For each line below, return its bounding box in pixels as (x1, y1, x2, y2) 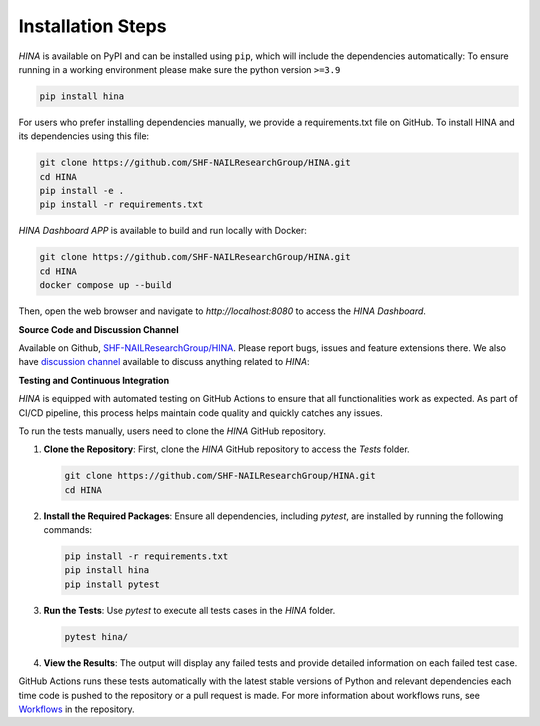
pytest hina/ (64, 631, 129, 642)
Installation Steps (18, 15, 167, 37)
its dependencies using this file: (18, 130, 150, 142)
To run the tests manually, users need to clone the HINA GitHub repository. (18, 425, 327, 437)
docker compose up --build (39, 280, 172, 291)
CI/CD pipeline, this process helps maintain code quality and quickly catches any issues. (18, 406, 384, 419)
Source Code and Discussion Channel (18, 323, 179, 335)
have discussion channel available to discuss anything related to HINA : (18, 356, 310, 368)
